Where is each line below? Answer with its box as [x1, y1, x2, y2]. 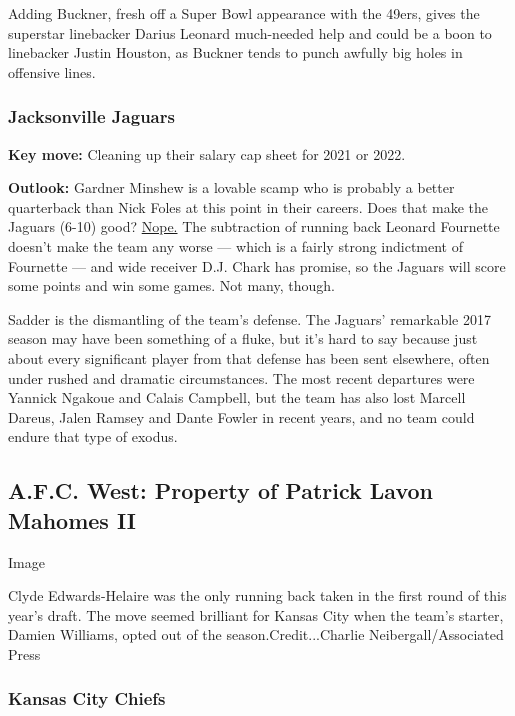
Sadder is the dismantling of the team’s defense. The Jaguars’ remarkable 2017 [8, 308, 491, 329]
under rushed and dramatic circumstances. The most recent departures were [8, 367, 475, 388]
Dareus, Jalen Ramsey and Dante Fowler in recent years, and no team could [8, 406, 475, 427]
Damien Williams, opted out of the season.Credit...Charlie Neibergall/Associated [8, 624, 504, 645]
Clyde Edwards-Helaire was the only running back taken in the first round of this [8, 585, 507, 606]
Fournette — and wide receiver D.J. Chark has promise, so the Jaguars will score [8, 255, 506, 276]
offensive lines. [8, 61, 96, 82]
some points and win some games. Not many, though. [8, 275, 335, 296]
